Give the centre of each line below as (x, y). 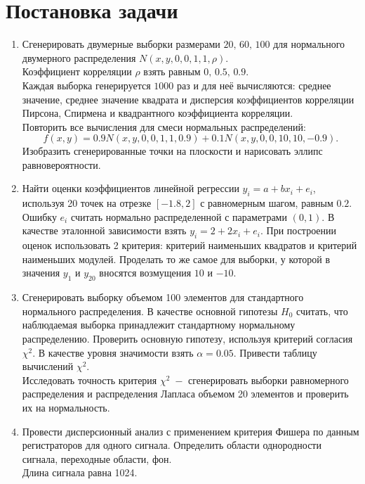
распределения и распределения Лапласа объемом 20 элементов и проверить (185, 394)
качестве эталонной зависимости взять (104, 230)
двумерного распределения (79, 57)
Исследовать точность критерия (89, 380)
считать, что (322, 311)
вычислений (48, 366)
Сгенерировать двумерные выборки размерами (121, 44)
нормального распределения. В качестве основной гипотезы (150, 311)
